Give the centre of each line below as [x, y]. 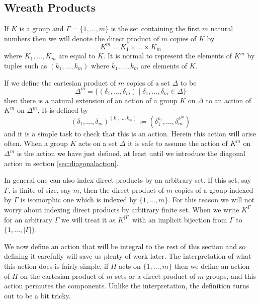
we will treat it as [88, 219]
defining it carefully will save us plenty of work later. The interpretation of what [128, 256]
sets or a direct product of [155, 276]
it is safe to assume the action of [178, 143]
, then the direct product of [121, 189]
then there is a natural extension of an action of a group [91, 100]
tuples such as [26, 65]
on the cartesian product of [62, 276]
